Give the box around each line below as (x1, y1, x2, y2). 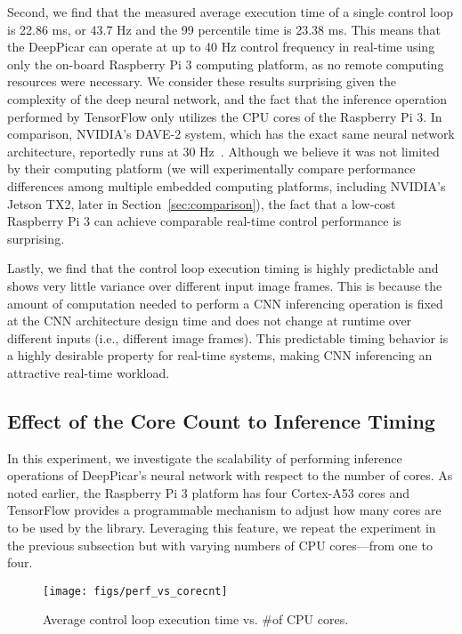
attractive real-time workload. (7, 363, 170, 381)
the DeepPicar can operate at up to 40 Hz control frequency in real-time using (7, 37, 435, 56)
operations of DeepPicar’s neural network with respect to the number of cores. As (7, 466, 453, 485)
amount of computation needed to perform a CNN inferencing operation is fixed (7, 293, 443, 312)
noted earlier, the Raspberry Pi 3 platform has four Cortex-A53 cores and (7, 483, 410, 502)
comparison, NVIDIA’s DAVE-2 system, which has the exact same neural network (7, 124, 455, 143)
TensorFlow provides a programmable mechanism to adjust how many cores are (7, 501, 442, 519)
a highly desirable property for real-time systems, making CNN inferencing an (7, 346, 433, 365)
